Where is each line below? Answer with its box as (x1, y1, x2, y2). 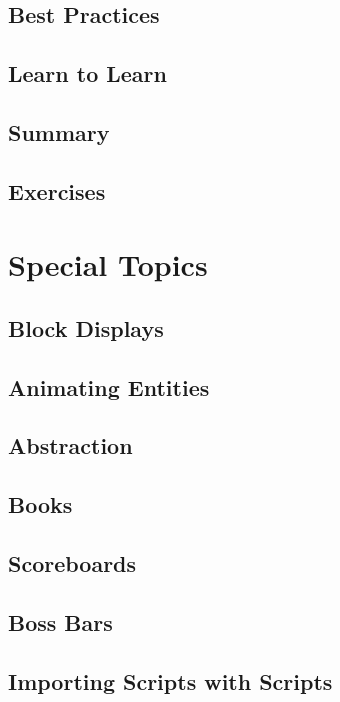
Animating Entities (8, 371, 210, 402)
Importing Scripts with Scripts (8, 665, 333, 696)
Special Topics (8, 244, 208, 285)
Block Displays (8, 312, 164, 343)
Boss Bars (8, 606, 113, 637)
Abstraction (8, 430, 133, 461)
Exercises (8, 175, 106, 206)
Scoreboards (8, 548, 137, 579)
